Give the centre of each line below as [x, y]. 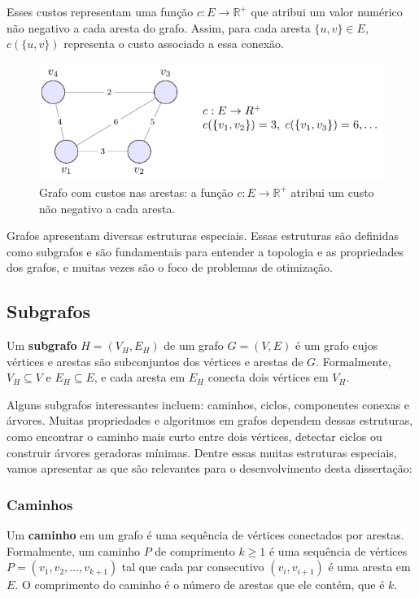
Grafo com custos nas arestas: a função [136, 192]
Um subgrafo [42, 345]
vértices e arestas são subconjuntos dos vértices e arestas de [155, 361]
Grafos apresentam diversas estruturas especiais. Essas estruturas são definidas [203, 236]
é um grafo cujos [337, 345]
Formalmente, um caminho [73, 550]
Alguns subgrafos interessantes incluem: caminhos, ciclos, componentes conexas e [208, 404]
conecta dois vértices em [268, 377]
